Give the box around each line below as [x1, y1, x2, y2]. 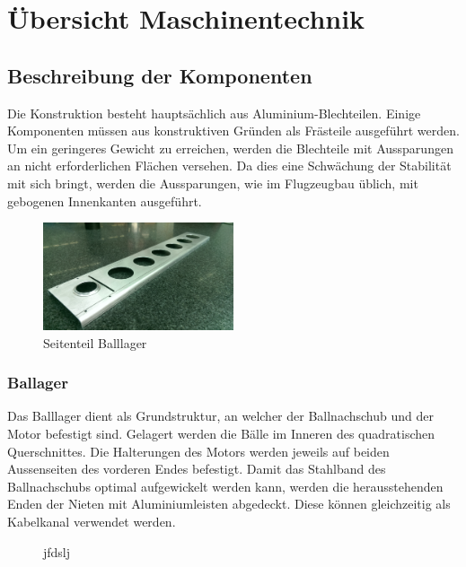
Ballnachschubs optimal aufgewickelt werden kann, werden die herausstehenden [7, 476, 444, 495]
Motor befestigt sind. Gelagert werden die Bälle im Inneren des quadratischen [7, 424, 435, 442]
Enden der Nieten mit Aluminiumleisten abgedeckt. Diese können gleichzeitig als [7, 494, 451, 513]
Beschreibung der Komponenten [7, 61, 312, 89]
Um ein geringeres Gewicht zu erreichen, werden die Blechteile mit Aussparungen [7, 138, 453, 157]
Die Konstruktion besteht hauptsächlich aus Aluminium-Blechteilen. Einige [7, 103, 421, 122]
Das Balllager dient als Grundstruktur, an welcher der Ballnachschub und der [7, 406, 434, 425]
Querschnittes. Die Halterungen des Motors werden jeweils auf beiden [7, 441, 390, 460]
